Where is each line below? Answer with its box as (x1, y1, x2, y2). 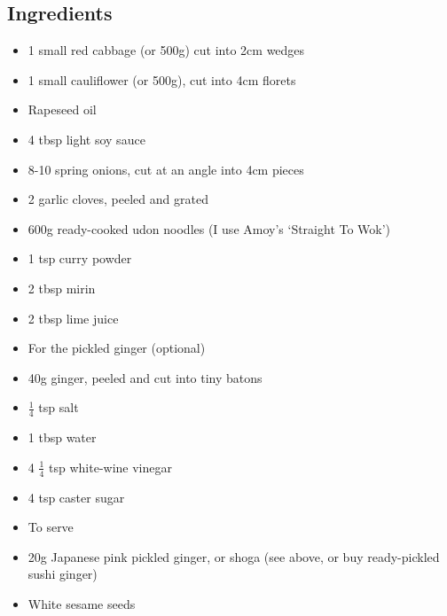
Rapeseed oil (27, 100, 97, 119)
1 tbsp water (27, 428, 97, 447)
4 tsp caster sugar (27, 487, 125, 506)
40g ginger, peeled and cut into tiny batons (27, 368, 263, 386)
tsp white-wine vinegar (49, 457, 172, 476)
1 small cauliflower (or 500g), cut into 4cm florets (27, 70, 296, 89)
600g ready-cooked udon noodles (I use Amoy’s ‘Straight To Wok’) (27, 219, 391, 238)
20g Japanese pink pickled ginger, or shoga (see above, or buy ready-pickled (27, 547, 440, 565)
